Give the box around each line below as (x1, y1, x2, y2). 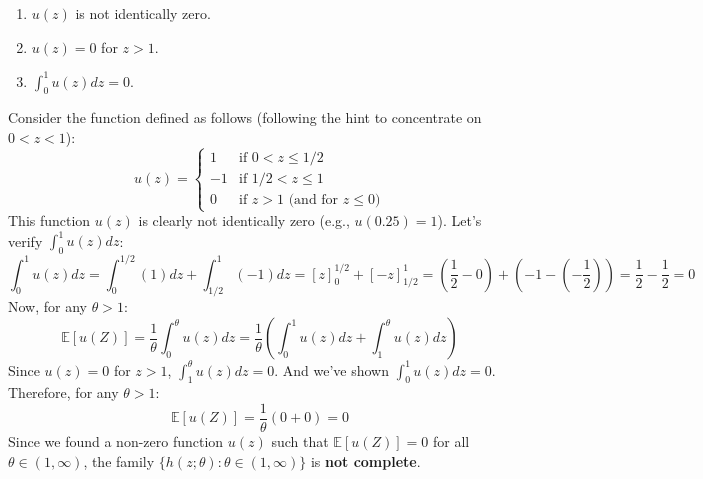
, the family (83, 450, 155, 471)
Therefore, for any (8, 382, 119, 403)
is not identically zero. (75, 3, 211, 23)
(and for (288, 193, 339, 207)
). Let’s (437, 210, 482, 231)
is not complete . (310, 450, 421, 471)
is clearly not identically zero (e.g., (138, 210, 350, 231)
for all (432, 430, 470, 451)
